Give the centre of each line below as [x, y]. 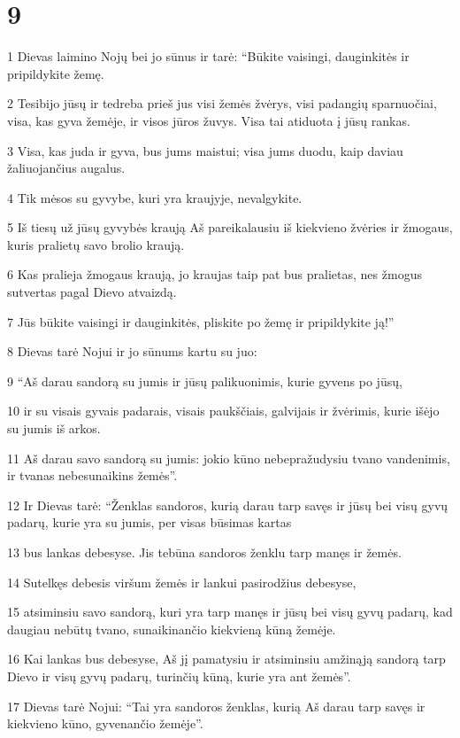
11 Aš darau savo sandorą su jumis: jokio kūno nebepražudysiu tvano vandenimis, [229, 458]
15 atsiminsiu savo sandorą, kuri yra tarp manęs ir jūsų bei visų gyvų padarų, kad [230, 612]
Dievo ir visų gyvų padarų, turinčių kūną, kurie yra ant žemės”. [179, 676]
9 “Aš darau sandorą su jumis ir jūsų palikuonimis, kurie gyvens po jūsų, [205, 381]
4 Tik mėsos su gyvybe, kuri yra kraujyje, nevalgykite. [155, 197]
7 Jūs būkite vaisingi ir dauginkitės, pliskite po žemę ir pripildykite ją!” [201, 321]
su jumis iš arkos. [54, 428]
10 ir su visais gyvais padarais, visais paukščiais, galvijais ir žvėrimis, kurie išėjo [223, 411]
